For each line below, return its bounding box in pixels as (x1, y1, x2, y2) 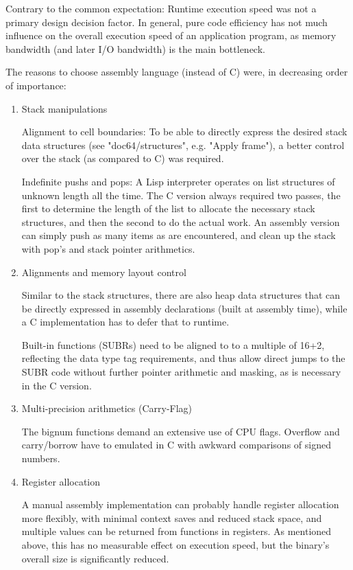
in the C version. (21, 378, 92, 392)
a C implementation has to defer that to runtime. (21, 315, 230, 329)
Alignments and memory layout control (21, 264, 186, 279)
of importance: (5, 78, 66, 92)
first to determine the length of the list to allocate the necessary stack (21, 201, 315, 216)
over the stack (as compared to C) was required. (21, 151, 224, 166)
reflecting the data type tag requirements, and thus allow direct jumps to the (21, 351, 345, 365)
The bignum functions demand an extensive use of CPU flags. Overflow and (21, 424, 340, 438)
